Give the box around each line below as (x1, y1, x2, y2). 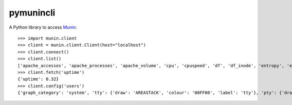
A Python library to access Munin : (9, 24, 77, 30)
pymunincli (9, 7, 55, 18)
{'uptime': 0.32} (18, 76, 59, 82)
